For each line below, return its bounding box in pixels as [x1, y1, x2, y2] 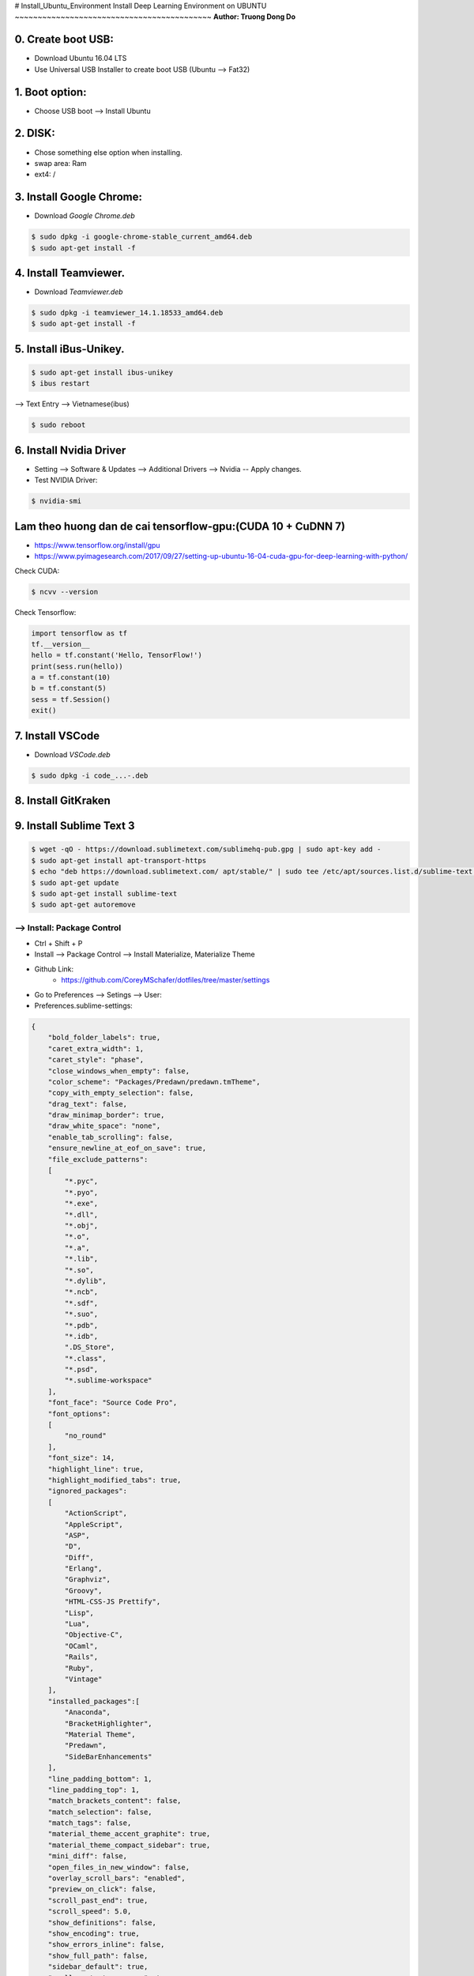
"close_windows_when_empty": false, [47, 1066, 190, 1075]
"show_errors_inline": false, [47, 1940, 165, 1949]
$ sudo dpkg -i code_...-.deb [31, 771, 149, 780]
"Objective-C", [64, 1631, 124, 1639]
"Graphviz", [64, 1575, 111, 1584]
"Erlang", [64, 1564, 103, 1573]
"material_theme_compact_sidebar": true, [47, 1840, 211, 1850]
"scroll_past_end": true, [47, 1895, 149, 1905]
